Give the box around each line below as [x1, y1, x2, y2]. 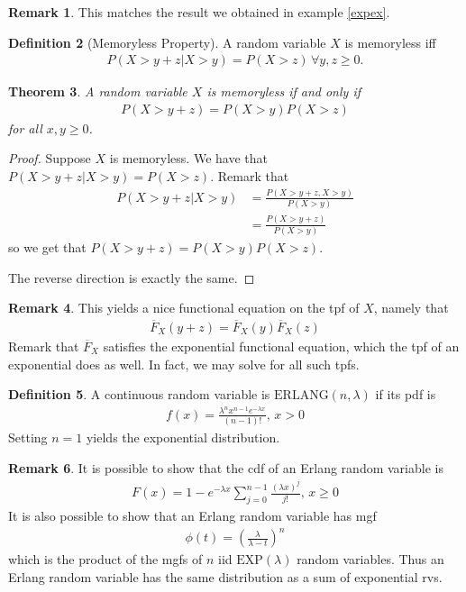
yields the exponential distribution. [86, 428, 280, 447]
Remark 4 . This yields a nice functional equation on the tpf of [8, 298, 360, 317]
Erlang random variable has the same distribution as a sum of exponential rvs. [8, 567, 443, 586]
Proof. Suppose [8, 149, 91, 168]
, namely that [373, 298, 449, 317]
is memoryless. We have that [109, 149, 268, 168]
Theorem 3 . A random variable [8, 82, 187, 101]
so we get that [8, 237, 87, 256]
